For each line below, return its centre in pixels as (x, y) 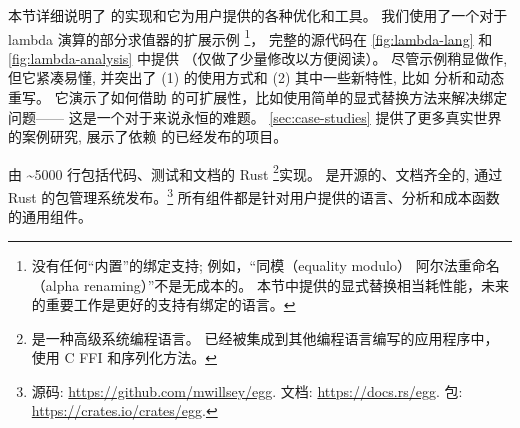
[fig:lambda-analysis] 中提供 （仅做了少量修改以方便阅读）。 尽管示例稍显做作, (258, 57)
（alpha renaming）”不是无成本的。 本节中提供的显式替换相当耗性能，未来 (270, 284)
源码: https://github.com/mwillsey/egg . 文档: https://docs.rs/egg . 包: (247, 390)
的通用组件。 (50, 216)
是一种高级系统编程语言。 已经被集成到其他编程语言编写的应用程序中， (265, 337)
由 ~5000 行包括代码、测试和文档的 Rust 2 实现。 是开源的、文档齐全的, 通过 (255, 172)
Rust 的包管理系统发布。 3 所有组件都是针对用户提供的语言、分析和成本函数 (254, 195)
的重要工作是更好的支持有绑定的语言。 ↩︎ (163, 304)
